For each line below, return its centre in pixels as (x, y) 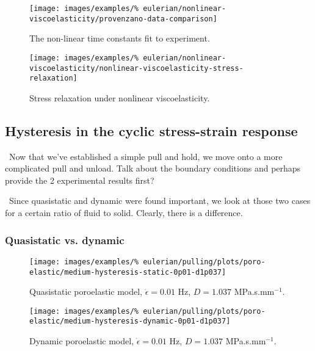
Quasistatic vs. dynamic (65, 240)
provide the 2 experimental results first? (80, 180)
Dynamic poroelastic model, (82, 341)
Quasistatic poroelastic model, (86, 291)
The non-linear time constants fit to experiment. (120, 38)
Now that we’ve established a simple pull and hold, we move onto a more (146, 156)
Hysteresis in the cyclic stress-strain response (151, 130)
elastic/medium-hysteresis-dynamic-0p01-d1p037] (130, 321)
